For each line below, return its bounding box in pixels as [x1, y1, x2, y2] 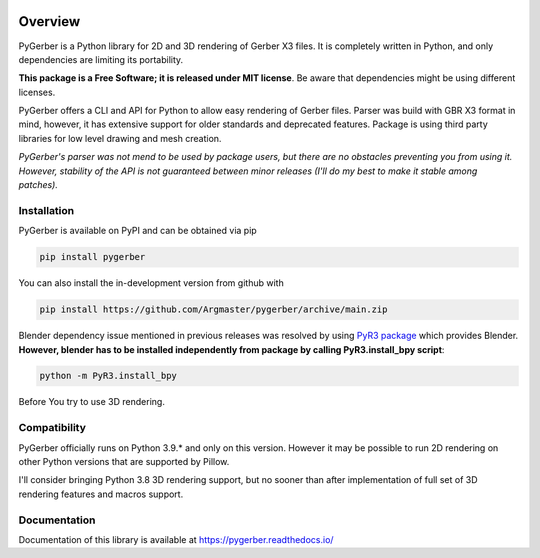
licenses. [18, 86, 56, 98]
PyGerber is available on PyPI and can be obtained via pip [18, 225, 257, 237]
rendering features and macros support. [18, 488, 184, 500]
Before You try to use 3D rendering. [18, 396, 165, 408]
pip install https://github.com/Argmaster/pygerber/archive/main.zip [39, 304, 388, 315]
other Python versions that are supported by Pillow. [18, 456, 230, 467]
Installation [18, 203, 75, 217]
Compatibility [18, 421, 87, 435]
